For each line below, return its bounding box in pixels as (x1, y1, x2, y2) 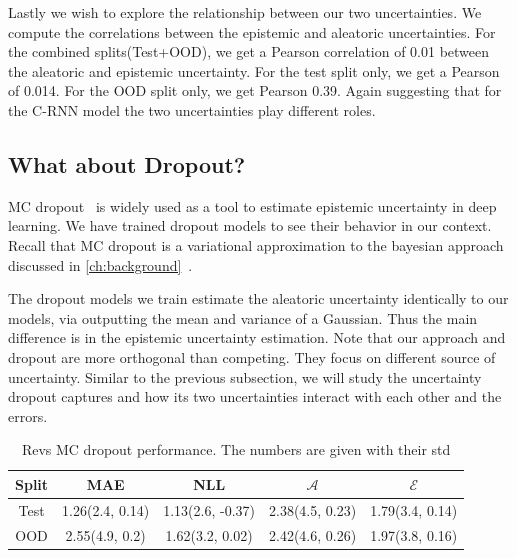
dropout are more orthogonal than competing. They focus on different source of (8, 346, 496, 367)
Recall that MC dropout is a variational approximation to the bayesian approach (8, 234, 504, 255)
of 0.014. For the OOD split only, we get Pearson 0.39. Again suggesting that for (8, 80, 502, 101)
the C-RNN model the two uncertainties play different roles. (8, 99, 376, 120)
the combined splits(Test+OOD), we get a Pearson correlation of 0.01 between (8, 41, 490, 62)
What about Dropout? (8, 148, 246, 179)
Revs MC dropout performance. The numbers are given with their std (21, 439, 451, 460)
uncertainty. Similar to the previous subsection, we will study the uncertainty (8, 366, 482, 387)
